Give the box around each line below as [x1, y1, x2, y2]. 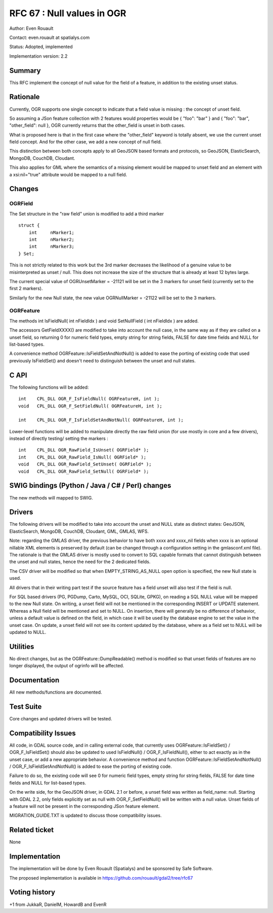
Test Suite [9, 702, 42, 711]
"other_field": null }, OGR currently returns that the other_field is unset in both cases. [9, 122, 186, 128]
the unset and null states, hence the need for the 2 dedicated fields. [9, 559, 151, 565]
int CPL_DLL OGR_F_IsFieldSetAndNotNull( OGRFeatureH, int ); [18, 417, 184, 423]
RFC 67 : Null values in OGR [9, 8, 126, 19]
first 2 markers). [9, 286, 43, 292]
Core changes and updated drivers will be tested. [9, 716, 112, 722]
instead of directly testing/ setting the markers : [9, 435, 109, 442]
